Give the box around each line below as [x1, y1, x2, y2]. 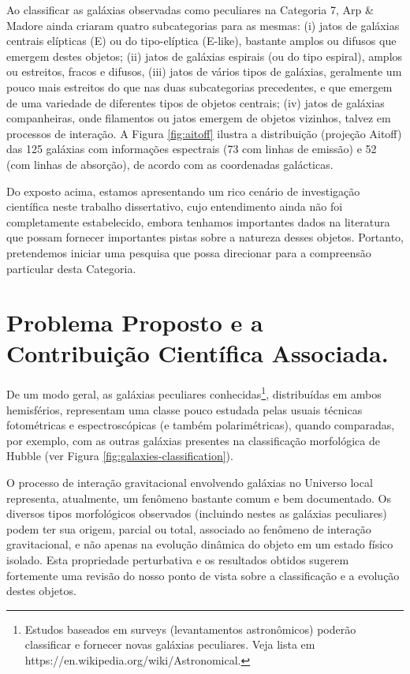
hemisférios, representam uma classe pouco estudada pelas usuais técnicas [6, 401, 363, 418]
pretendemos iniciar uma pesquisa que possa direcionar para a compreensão [6, 244, 371, 260]
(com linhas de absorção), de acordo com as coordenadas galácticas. [6, 155, 334, 172]
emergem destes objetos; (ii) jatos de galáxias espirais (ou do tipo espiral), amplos [6, 47, 403, 64]
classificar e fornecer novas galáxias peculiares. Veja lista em [24, 636, 315, 653]
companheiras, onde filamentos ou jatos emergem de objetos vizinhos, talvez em [6, 110, 391, 126]
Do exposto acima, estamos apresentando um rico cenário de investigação [6, 182, 360, 199]
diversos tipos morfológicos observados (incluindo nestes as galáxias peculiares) [6, 505, 387, 522]
